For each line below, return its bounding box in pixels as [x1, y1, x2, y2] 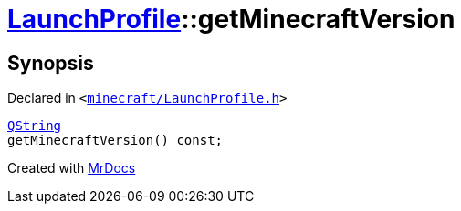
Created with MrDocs [7, 160, 136, 176]
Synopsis [7, 51, 94, 75]
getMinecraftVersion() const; [7, 133, 224, 148]
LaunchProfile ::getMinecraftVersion [7, 4, 456, 35]
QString [7, 118, 62, 134]
